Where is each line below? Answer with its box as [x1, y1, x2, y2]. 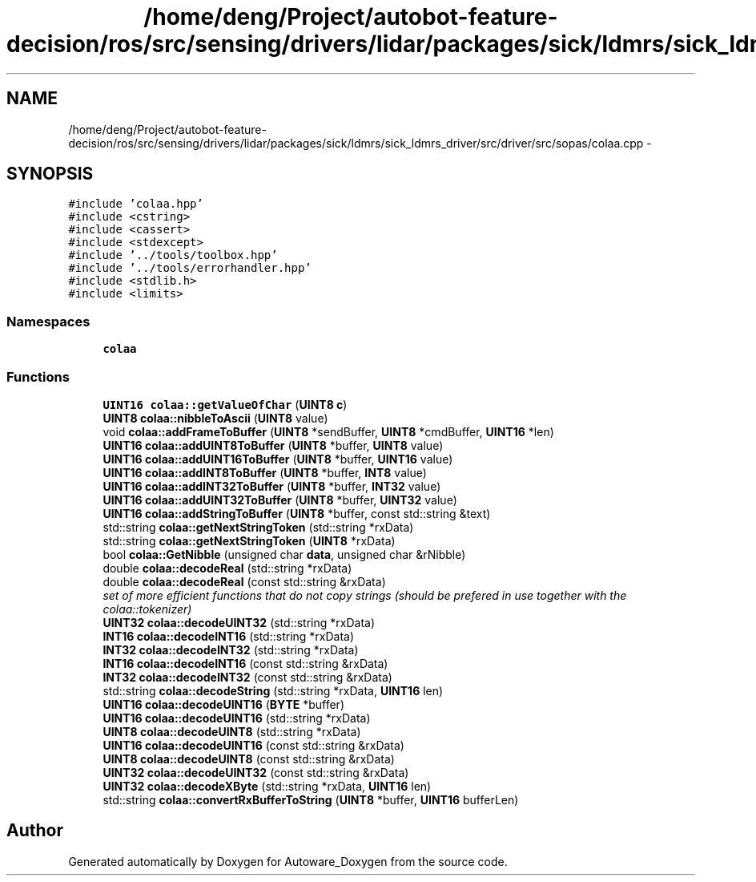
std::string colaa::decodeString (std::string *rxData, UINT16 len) [103, 683, 444, 698]
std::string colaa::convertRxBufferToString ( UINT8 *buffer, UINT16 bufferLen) [103, 792, 519, 807]
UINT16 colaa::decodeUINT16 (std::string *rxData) [103, 710, 371, 725]
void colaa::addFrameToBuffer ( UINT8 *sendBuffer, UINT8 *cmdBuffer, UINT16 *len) [103, 424, 554, 439]
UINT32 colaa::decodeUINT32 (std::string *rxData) [103, 615, 375, 629]
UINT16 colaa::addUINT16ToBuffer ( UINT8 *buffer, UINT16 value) [103, 451, 453, 466]
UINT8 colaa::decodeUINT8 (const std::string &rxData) [103, 751, 395, 766]
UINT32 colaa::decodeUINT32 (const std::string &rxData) [103, 765, 409, 779]
